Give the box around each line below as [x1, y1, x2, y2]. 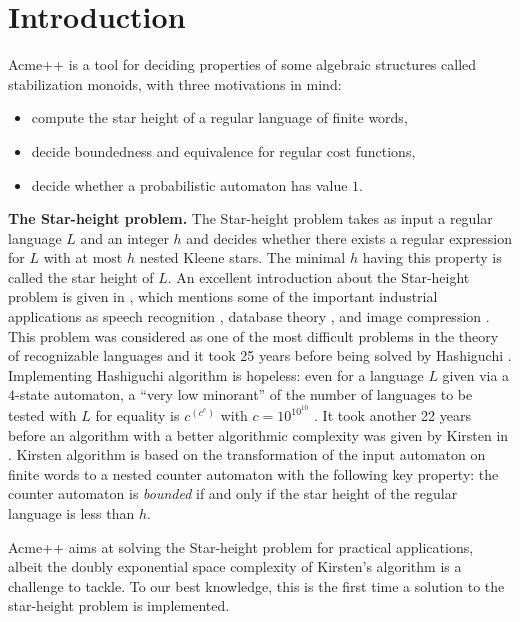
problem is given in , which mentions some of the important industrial [8, 286, 438, 307]
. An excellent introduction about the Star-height [167, 266, 470, 287]
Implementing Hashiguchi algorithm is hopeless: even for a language [8, 364, 424, 385]
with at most [43, 247, 123, 268]
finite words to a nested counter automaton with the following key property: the [8, 463, 499, 484]
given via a [442, 364, 510, 385]
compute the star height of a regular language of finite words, [31, 107, 408, 128]
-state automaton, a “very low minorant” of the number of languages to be [15, 384, 473, 405]
